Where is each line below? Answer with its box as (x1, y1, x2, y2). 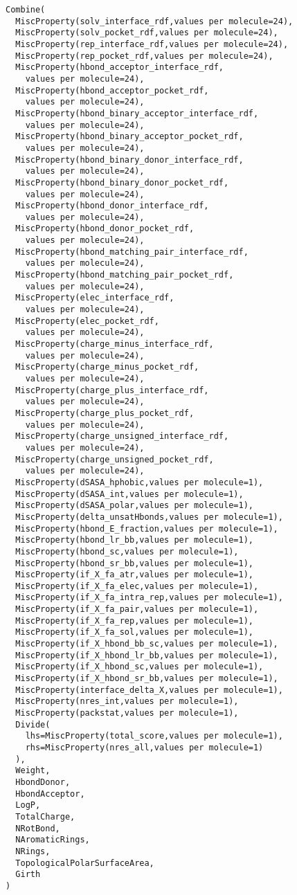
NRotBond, (15, 823, 60, 833)
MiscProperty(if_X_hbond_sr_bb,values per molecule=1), (15, 673, 278, 684)
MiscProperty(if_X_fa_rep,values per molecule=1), (15, 615, 253, 626)
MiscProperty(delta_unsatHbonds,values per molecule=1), (15, 512, 283, 522)
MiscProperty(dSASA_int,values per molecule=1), (15, 489, 244, 499)
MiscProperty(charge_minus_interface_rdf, (15, 339, 214, 350)
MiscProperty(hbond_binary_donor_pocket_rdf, (15, 177, 229, 188)
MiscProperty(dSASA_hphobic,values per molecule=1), (15, 477, 264, 487)
